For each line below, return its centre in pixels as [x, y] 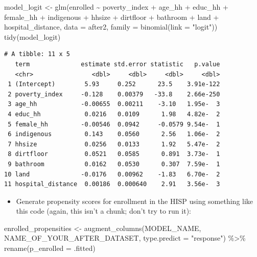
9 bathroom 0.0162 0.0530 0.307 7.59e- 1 [114, 164]
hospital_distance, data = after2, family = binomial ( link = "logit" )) [111, 27]
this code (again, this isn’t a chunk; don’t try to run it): [103, 211]
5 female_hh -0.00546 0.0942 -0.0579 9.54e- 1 [114, 124]
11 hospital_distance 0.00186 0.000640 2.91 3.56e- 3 [112, 184]
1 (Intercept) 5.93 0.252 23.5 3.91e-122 [114, 84]
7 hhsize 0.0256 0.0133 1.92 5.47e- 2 [114, 144]
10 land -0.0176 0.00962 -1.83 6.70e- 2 [112, 174]
